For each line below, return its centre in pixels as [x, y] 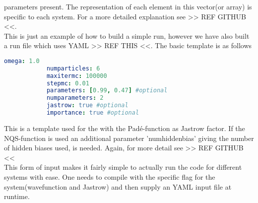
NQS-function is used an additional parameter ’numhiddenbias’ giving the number [129, 138]
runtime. [17, 196]
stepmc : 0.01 [68, 83]
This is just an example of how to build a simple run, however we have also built [127, 35]
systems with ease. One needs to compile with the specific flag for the [110, 176]
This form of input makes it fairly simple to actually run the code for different [123, 167]
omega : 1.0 [22, 61]
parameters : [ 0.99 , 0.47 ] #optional [107, 91]
